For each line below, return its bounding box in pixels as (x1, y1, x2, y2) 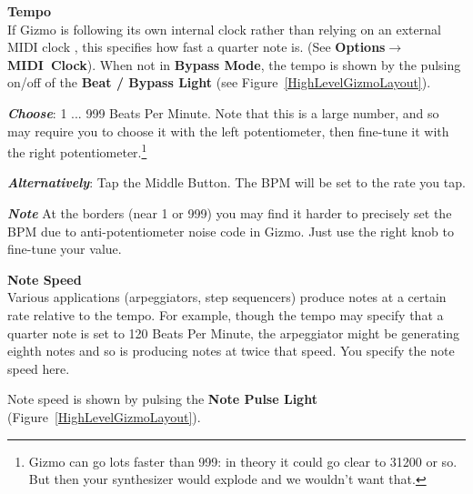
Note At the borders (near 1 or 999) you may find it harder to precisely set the (7, 204, 452, 222)
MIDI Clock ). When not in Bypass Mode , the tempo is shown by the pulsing (7, 55, 461, 74)
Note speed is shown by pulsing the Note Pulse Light (7, 389, 317, 408)
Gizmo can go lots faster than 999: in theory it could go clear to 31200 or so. (28, 451, 458, 470)
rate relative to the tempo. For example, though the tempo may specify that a (7, 305, 444, 324)
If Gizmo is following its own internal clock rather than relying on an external (7, 19, 441, 38)
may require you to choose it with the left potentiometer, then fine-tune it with (7, 121, 449, 140)
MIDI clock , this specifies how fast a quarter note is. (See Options (7, 37, 386, 56)
